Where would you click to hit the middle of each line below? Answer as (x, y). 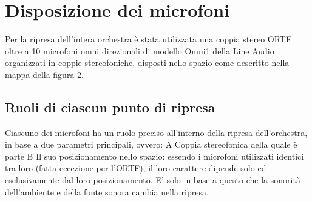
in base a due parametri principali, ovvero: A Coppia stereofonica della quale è (151, 144)
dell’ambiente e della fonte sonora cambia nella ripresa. (107, 191)
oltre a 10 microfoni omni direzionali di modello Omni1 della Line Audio (140, 50)
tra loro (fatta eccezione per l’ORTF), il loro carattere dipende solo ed (136, 168)
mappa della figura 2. (44, 74)
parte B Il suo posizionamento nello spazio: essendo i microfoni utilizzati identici (154, 156)
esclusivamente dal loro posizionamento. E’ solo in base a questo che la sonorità (153, 180)
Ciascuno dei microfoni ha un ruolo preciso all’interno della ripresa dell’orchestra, (156, 132)
